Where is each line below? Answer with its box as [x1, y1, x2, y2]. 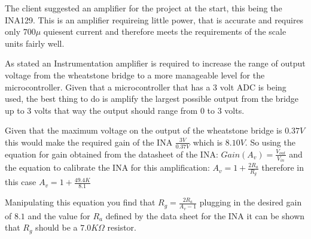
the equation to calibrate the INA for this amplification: [5, 161, 210, 174]
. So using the [245, 135, 295, 148]
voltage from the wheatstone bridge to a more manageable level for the [5, 68, 265, 81]
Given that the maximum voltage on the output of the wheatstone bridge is [5, 124, 282, 137]
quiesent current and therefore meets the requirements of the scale [43, 25, 286, 38]
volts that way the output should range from [34, 104, 198, 116]
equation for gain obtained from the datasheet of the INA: [5, 147, 218, 160]
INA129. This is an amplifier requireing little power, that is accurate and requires [5, 13, 304, 26]
